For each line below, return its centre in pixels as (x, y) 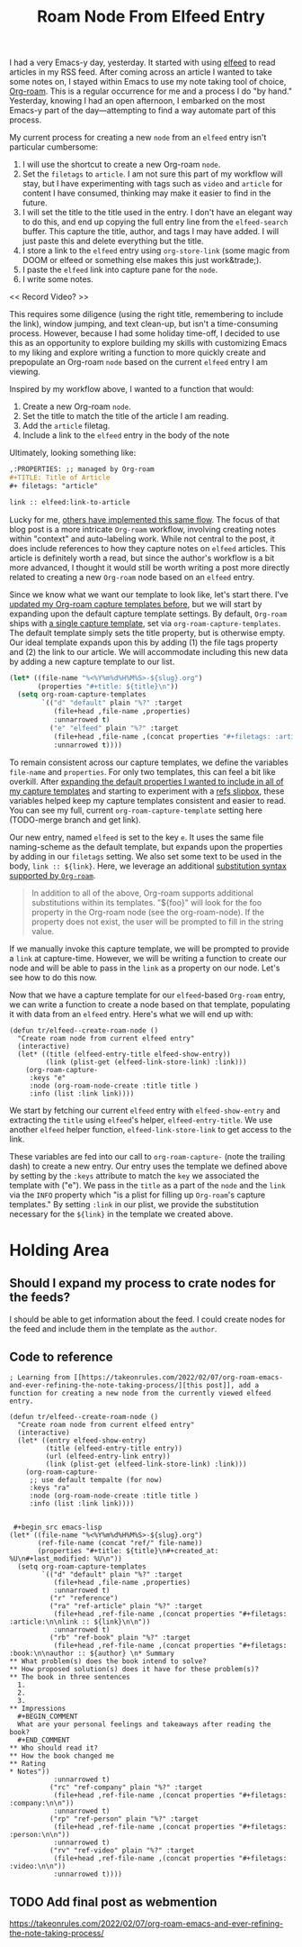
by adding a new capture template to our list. (92, 661)
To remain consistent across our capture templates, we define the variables (149, 762)
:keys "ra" (49, 1488)
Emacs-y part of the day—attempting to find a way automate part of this (143, 111)
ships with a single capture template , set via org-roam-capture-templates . (145, 623)
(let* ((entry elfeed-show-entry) (82, 1441)
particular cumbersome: (54, 147)
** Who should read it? (54, 1748)
